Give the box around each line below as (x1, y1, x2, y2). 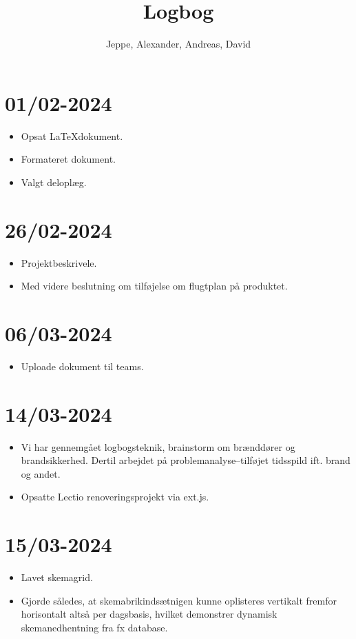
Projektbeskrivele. (21, 255, 97, 270)
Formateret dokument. (21, 152, 116, 166)
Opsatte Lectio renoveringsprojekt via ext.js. (21, 489, 209, 504)
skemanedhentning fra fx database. (21, 620, 168, 634)
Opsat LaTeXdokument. (21, 128, 123, 143)
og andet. (21, 466, 61, 480)
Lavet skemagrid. (21, 570, 93, 585)
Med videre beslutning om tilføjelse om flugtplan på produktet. (21, 278, 288, 293)
